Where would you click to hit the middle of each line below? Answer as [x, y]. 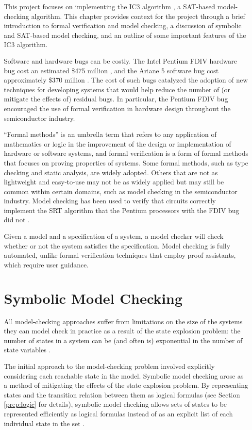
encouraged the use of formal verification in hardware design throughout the [117, 108]
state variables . [27, 350]
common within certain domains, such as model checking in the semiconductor [121, 191]
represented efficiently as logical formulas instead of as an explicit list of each [118, 413]
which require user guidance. [46, 264]
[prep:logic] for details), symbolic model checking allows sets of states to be [116, 404]
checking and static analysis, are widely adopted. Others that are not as [111, 172]
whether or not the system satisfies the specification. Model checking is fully [117, 245]
